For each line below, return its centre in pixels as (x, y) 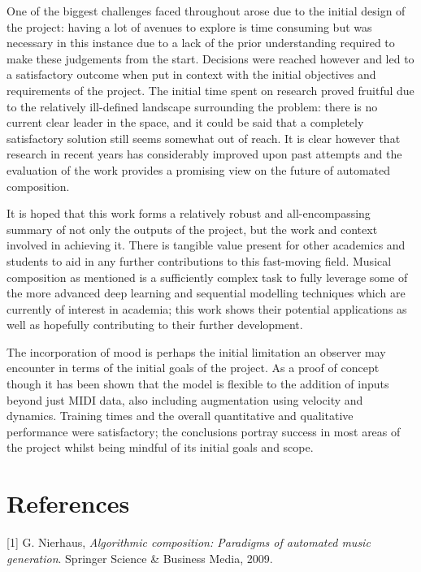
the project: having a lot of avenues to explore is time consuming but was (189, 26)
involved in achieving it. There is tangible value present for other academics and (206, 245)
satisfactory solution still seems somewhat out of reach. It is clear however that (204, 138)
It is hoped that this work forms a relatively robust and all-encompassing (189, 213)
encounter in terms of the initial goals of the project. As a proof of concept (193, 368)
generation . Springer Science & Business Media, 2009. (140, 558)
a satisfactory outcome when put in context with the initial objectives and (191, 74)
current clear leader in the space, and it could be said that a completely (185, 122)
